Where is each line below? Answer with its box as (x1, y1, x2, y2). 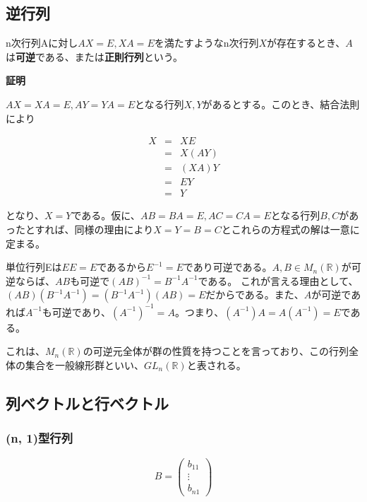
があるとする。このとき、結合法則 (202, 96, 360, 111)
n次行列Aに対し (6, 35, 78, 50)
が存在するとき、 (267, 35, 346, 50)
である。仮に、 (71, 208, 140, 223)
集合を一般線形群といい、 (25, 357, 144, 372)
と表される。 (186, 357, 246, 372)
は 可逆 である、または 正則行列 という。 (6, 49, 183, 64)
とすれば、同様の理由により (25, 221, 154, 236)
